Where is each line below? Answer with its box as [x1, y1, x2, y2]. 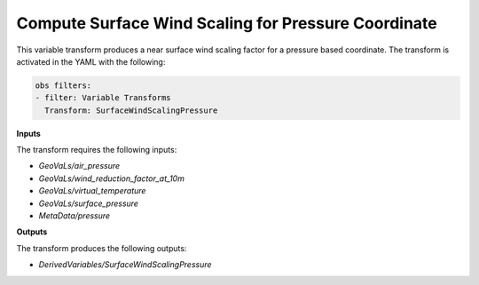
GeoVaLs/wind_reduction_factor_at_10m [38, 173, 185, 184]
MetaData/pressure [38, 210, 111, 221]
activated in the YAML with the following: [16, 56, 166, 67]
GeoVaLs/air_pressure [38, 161, 121, 171]
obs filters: [35, 80, 92, 91]
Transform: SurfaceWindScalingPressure [44, 105, 218, 115]
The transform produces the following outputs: [16, 242, 187, 253]
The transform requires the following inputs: [16, 145, 177, 155]
